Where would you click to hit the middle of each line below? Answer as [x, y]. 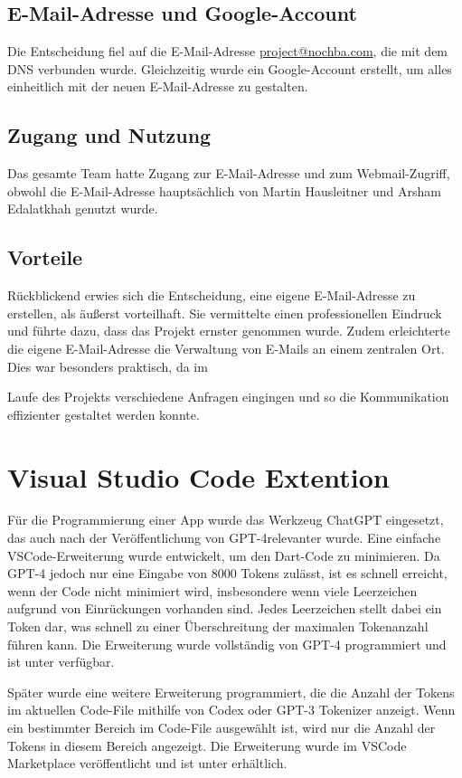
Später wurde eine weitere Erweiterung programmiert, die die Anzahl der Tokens [231, 692]
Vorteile [45, 257]
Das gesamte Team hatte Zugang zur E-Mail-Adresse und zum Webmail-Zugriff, [229, 173]
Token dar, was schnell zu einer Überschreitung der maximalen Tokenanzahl [218, 626]
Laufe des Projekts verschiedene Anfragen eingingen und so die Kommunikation [228, 397]
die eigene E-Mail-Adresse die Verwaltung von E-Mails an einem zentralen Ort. [226, 348]
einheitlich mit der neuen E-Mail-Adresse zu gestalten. [158, 86]
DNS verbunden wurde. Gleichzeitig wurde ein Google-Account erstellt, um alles [230, 68]
